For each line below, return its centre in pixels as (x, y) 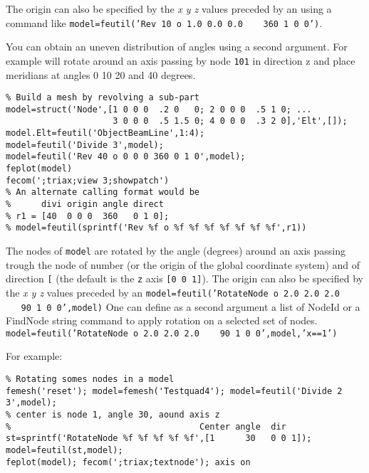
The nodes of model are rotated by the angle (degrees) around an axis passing (176, 250)
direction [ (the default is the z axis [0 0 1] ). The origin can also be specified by (184, 278)
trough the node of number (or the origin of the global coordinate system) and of (183, 264)
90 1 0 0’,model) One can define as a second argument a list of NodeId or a (191, 306)
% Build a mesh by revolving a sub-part (103, 98)
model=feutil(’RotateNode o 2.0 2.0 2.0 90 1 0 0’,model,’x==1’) (172, 333)
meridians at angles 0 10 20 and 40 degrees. (101, 74)
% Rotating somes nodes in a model (90, 379)
